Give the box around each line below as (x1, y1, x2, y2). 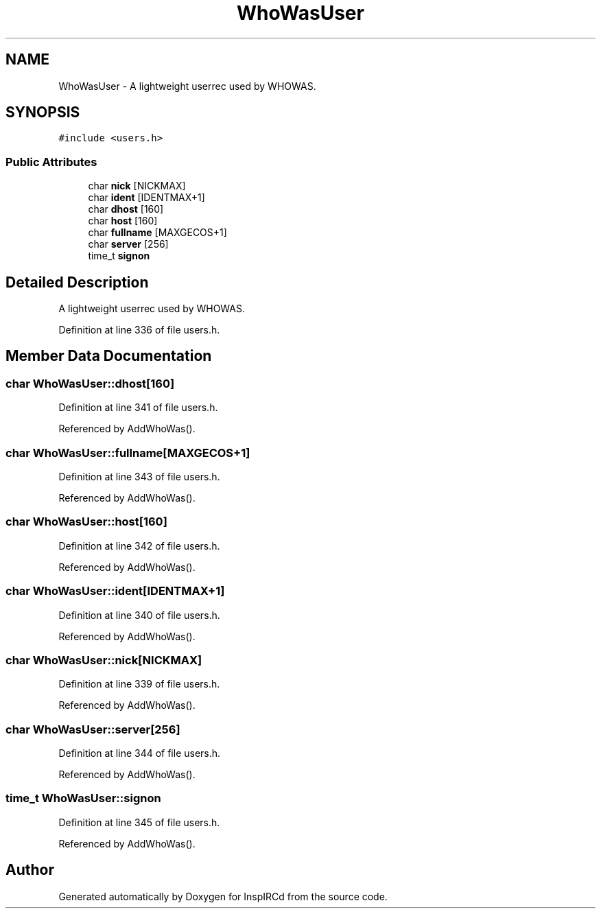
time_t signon (88, 250, 150, 262)
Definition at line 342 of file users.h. (58, 539, 220, 552)
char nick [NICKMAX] (88, 180, 186, 192)
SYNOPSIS (5, 104, 80, 121)
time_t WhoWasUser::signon (5, 791, 161, 806)
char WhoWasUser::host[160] (5, 515, 167, 529)
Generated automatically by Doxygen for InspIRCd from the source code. (58, 890, 388, 902)
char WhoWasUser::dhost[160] (5, 376, 175, 390)
